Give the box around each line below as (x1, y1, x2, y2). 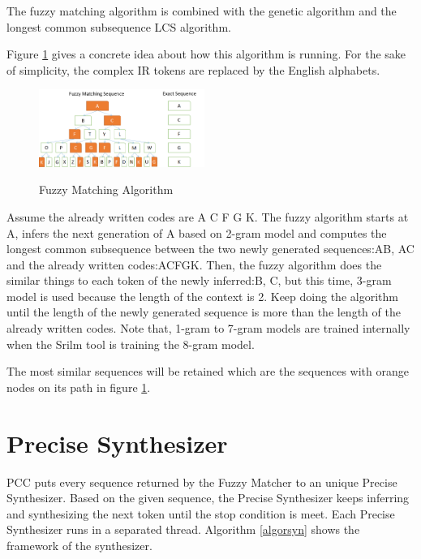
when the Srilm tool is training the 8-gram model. (6, 335, 255, 352)
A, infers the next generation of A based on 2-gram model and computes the (6, 224, 387, 241)
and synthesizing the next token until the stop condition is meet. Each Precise (6, 505, 395, 522)
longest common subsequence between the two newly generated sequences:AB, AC (6, 240, 415, 257)
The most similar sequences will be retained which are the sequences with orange (6, 363, 409, 380)
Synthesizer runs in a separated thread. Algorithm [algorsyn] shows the (6, 521, 360, 538)
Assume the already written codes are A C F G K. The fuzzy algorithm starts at (6, 208, 409, 225)
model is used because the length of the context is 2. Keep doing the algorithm (6, 287, 398, 304)
